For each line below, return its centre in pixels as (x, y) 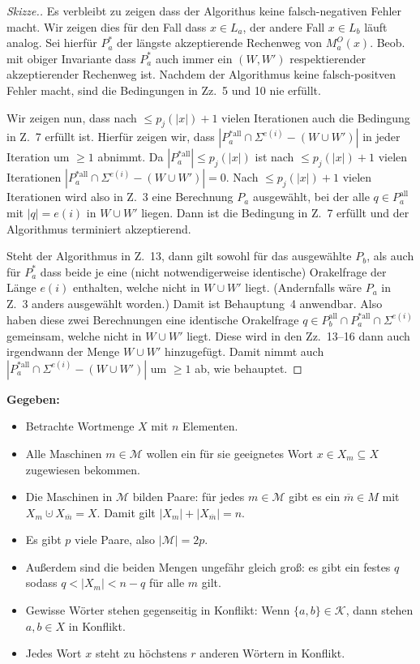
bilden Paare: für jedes (189, 497)
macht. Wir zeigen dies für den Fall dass (107, 26)
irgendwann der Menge (63, 351)
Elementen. (210, 426)
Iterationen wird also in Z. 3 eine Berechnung (120, 197)
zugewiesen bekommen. (83, 469)
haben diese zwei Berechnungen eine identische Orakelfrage (153, 319)
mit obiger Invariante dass (71, 58)
